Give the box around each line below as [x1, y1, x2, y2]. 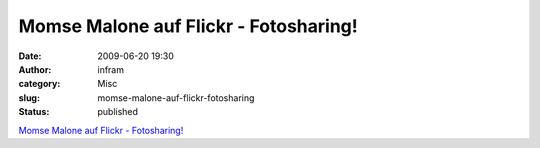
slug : [18, 91, 40, 104]
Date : [18, 50, 42, 62]
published [97, 106, 139, 118]
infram [97, 63, 125, 75]
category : [18, 78, 61, 90]
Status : [18, 106, 50, 118]
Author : [18, 63, 52, 75]
